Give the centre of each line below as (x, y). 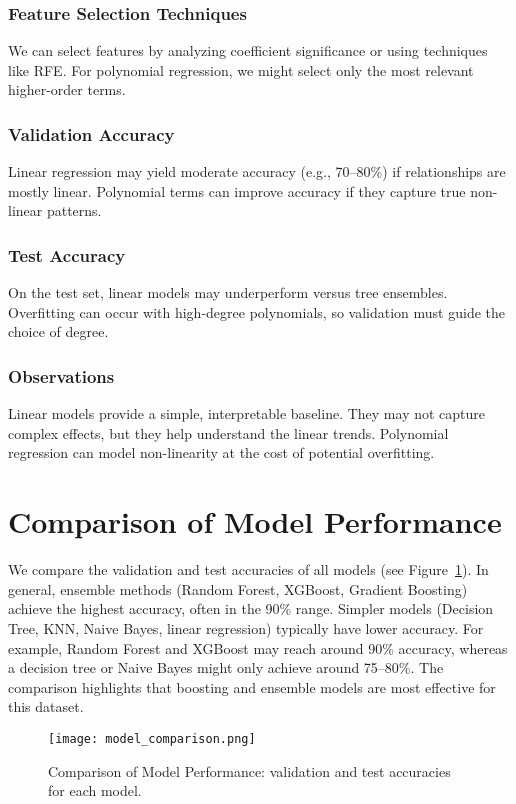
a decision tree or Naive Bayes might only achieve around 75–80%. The (226, 667)
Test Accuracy (67, 254)
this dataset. (46, 706)
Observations (61, 375)
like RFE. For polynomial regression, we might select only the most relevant (241, 69)
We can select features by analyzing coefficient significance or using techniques (248, 50)
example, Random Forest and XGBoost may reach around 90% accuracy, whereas (258, 647)
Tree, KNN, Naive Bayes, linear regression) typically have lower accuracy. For (246, 627)
